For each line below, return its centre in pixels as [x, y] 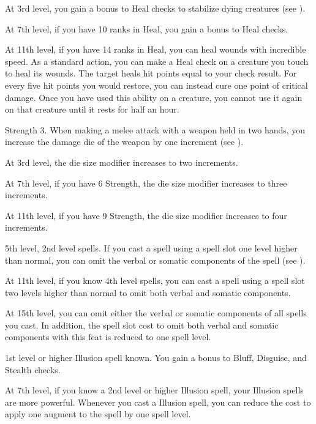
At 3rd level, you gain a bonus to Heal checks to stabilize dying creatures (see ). [155, 8]
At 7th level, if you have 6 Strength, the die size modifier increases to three [146, 183]
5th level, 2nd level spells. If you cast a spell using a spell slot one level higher [151, 247]
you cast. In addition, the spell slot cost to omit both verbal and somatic [142, 325]
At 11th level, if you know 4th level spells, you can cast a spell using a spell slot [155, 281]
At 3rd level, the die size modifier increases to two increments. [122, 162]
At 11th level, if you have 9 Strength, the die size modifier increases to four [146, 215]
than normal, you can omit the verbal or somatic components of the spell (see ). [155, 260]
